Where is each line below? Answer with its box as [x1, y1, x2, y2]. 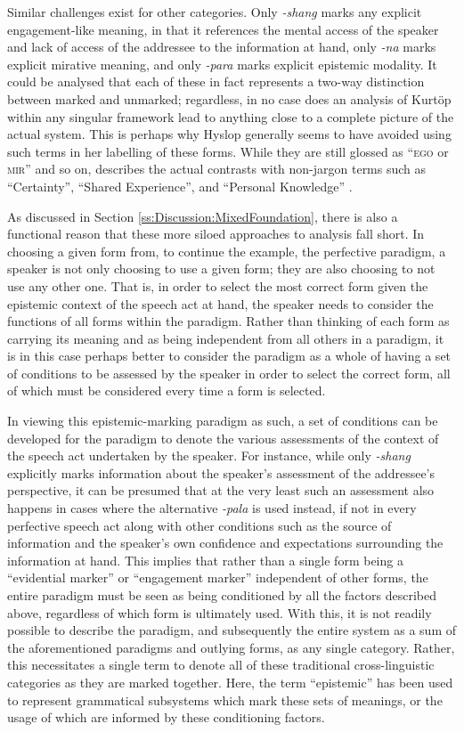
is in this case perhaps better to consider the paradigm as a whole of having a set [7, 346, 452, 365]
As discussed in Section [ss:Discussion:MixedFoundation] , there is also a [7, 207, 398, 225]
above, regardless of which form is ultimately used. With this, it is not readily [7, 603, 432, 622]
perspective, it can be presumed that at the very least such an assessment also [7, 481, 435, 500]
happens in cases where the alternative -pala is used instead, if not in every [7, 499, 417, 517]
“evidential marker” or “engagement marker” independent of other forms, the [7, 568, 428, 587]
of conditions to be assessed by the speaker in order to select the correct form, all [7, 363, 451, 382]
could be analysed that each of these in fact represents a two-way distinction [7, 72, 425, 91]
